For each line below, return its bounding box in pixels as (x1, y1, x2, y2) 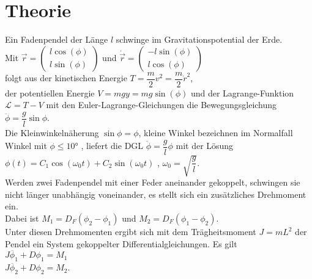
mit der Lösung (176, 139, 234, 152)
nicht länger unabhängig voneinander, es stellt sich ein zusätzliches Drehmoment (5, 187, 306, 200)
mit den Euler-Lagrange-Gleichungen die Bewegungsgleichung (46, 98, 277, 111)
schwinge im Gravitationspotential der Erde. (116, 33, 283, 46)
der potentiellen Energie (5, 86, 95, 99)
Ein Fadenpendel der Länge (5, 33, 108, 46)
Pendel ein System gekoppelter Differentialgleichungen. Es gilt (5, 237, 237, 250)
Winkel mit (5, 139, 47, 152)
